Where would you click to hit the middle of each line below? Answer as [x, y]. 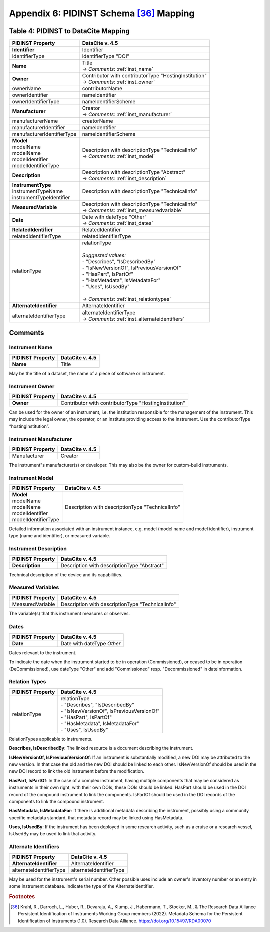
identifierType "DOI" [106, 56]
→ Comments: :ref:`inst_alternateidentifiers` [133, 319]
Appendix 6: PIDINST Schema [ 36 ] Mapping [102, 13]
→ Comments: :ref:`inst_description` [124, 179]
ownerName [27, 89]
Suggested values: [104, 255]
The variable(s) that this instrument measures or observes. [70, 613]
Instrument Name [31, 347]
